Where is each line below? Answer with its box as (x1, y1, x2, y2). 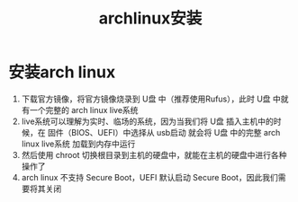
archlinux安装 (98, 8, 203, 29)
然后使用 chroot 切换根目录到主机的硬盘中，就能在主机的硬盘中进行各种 (21, 149, 287, 160)
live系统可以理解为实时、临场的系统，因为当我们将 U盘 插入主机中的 (21, 116, 274, 127)
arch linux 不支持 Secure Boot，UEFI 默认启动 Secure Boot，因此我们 (21, 171, 278, 182)
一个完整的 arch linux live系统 (29, 104, 139, 115)
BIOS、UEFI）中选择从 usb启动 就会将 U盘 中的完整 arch (70, 127, 281, 137)
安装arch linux (8, 62, 116, 83)
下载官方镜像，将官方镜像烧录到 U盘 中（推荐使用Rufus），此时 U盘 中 (21, 93, 281, 104)
